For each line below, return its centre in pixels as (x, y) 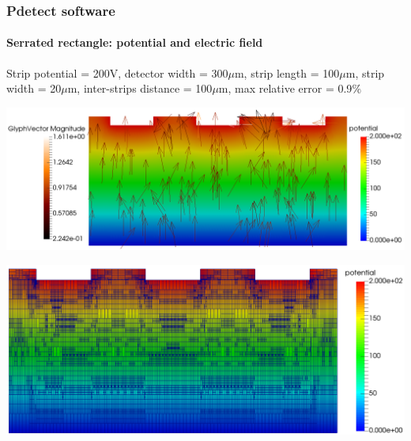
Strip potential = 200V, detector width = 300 (117, 72)
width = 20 (34, 88)
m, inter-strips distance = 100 (140, 88)
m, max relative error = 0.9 (285, 88)
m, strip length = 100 (287, 72)
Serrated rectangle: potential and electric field (135, 42)
